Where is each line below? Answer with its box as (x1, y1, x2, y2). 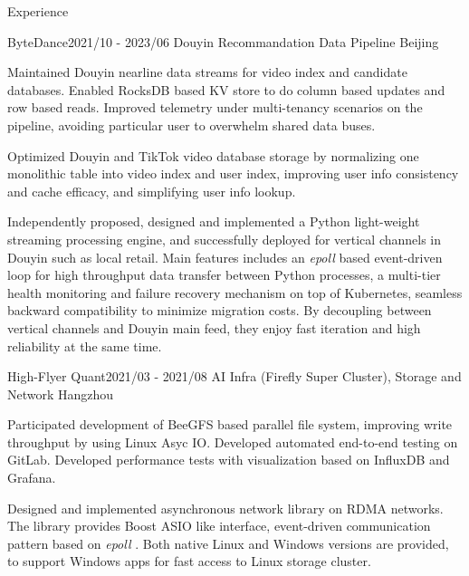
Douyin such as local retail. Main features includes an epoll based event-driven (7, 247, 443, 266)
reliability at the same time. (7, 336, 162, 355)
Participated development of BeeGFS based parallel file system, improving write (7, 415, 453, 434)
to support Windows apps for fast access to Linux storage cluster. (7, 552, 371, 571)
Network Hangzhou (7, 384, 114, 403)
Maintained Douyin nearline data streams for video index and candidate (7, 62, 407, 82)
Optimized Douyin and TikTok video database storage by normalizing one (7, 146, 419, 165)
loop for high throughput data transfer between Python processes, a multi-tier (7, 265, 441, 284)
